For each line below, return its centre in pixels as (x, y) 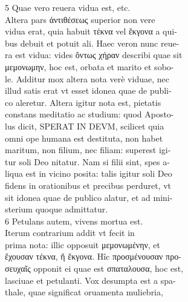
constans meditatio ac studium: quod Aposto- (89, 114)
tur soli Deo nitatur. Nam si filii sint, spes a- (87, 161)
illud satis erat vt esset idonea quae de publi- (88, 90)
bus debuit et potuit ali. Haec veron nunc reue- (92, 43)
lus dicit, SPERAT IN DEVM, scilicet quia (85, 126)
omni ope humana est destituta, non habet (84, 138)
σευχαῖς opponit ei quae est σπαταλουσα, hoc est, (94, 268)
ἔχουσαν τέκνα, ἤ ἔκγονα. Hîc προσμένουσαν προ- (93, 256)
